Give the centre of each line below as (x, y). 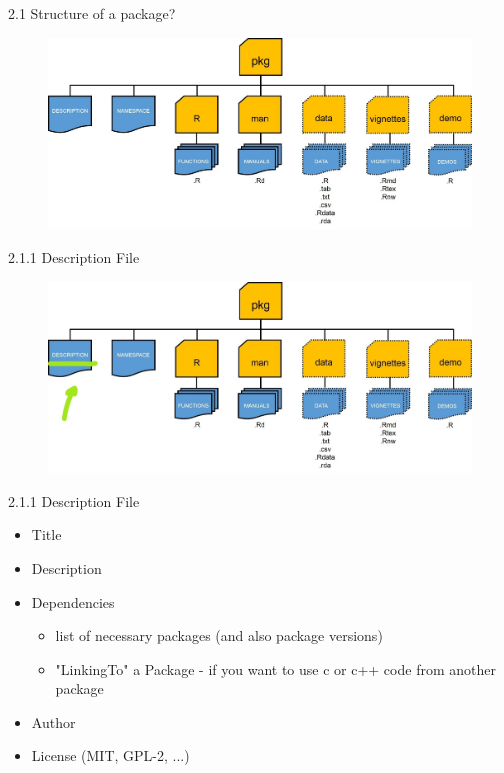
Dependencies (73, 601)
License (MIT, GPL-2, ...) (110, 755)
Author (53, 721)
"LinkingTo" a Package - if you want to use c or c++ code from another (275, 668)
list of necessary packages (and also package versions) (219, 635)
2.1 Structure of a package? (92, 13)
